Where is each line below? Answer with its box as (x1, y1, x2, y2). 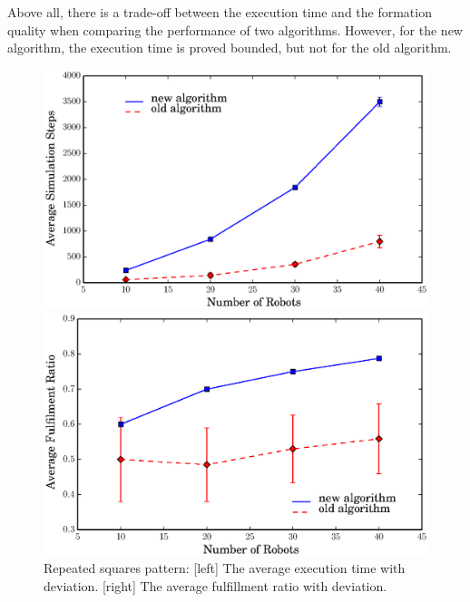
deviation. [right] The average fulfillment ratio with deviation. (44, 576, 387, 595)
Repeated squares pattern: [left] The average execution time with (44, 558, 406, 578)
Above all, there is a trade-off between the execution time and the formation (7, 3, 432, 21)
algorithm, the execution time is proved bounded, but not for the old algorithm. (7, 38, 452, 57)
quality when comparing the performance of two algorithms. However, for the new (7, 20, 463, 39)
